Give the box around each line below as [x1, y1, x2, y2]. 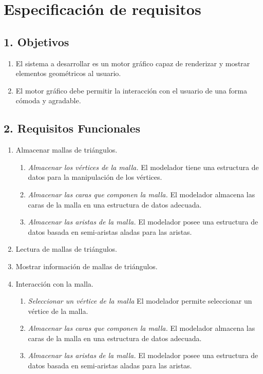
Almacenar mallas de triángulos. [15, 144, 118, 155]
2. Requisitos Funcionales [4, 120, 141, 136]
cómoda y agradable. [15, 95, 81, 106]
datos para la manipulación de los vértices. [28, 172, 162, 182]
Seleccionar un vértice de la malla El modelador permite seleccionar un [28, 295, 252, 306]
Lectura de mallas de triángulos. [15, 244, 118, 254]
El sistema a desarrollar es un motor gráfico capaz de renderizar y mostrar [15, 58, 250, 68]
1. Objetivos [4, 33, 69, 49]
